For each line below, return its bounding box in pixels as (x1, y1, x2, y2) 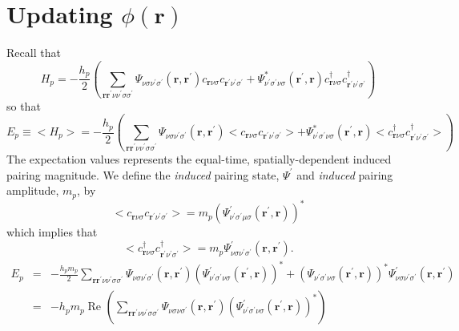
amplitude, (6, 182, 59, 199)
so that (6, 97, 41, 114)
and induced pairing (296, 166, 393, 183)
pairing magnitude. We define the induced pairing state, (6, 166, 280, 183)
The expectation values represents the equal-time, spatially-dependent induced (6, 150, 392, 167)
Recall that (6, 44, 61, 61)
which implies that (6, 224, 98, 240)
